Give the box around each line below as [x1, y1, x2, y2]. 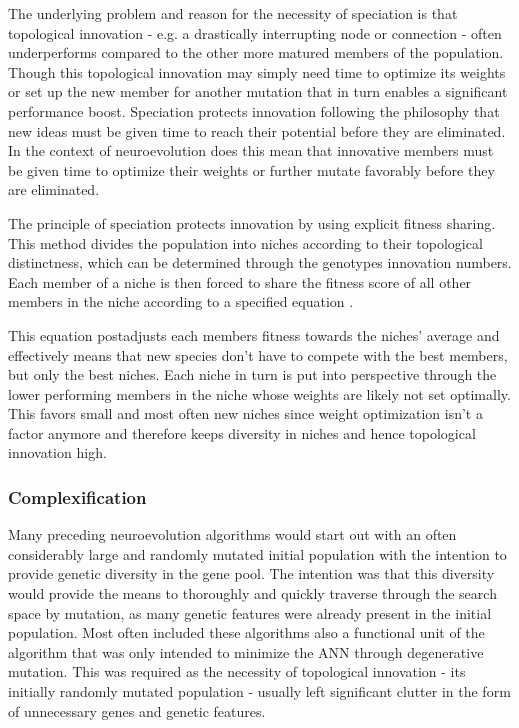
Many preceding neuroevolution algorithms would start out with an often [8, 524, 457, 545]
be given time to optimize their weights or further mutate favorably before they [8, 159, 495, 180]
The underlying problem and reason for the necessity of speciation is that [8, 3, 458, 23]
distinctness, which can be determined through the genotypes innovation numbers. [8, 252, 512, 273]
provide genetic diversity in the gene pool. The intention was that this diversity [8, 563, 495, 584]
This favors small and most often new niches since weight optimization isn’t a [8, 403, 483, 424]
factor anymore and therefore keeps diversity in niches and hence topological [8, 422, 476, 443]
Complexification [8, 484, 147, 509]
